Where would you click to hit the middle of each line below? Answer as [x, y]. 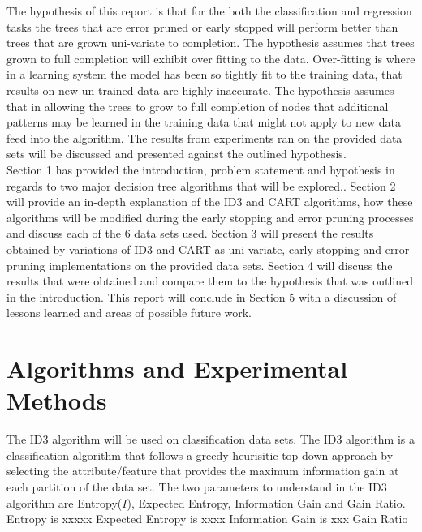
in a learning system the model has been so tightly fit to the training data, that [205, 74]
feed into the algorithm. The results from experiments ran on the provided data [205, 137]
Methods [57, 400]
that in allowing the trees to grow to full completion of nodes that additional [198, 106]
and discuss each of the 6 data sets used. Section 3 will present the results [190, 233]
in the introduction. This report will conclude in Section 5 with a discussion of [202, 296]
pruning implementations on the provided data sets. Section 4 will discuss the [200, 265]
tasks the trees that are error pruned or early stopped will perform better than [202, 26]
